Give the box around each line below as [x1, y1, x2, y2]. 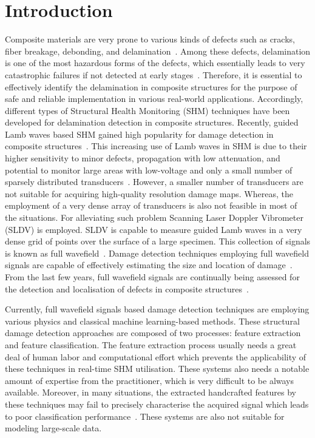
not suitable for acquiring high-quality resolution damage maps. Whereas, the [5, 187, 293, 200]
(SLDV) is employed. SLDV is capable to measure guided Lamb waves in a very [5, 223, 302, 235]
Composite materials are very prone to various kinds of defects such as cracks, [5, 33, 295, 45]
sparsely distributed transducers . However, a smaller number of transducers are [5, 175, 303, 188]
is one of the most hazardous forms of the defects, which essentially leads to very [5, 56, 305, 69]
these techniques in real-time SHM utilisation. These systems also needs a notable [5, 362, 310, 375]
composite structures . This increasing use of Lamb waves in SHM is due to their [5, 140, 307, 152]
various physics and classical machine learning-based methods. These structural [5, 314, 300, 327]
